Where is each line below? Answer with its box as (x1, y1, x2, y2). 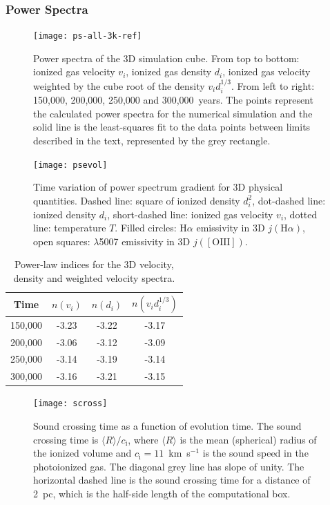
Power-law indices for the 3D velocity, (14, 257, 174, 271)
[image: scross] (33, 399, 108, 409)
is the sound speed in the (202, 446, 309, 460)
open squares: (33, 234, 90, 248)
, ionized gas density (126, 64, 212, 79)
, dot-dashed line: (252, 193, 326, 207)
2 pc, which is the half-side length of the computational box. (33, 486, 291, 500)
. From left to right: (231, 78, 315, 93)
